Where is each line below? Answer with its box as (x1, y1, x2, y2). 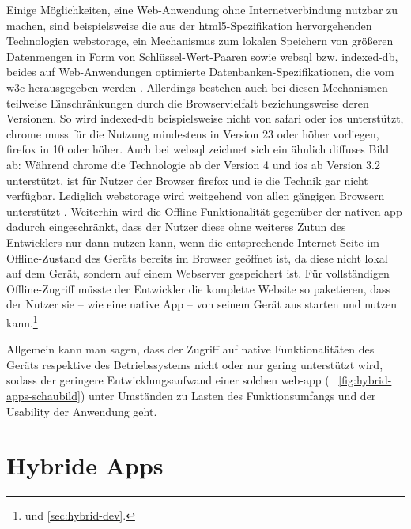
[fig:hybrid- (338, 372, 392, 388)
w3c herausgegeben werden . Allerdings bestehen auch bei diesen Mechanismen (6, 78, 388, 95)
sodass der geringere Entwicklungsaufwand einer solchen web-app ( (6, 372, 330, 388)
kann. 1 (6, 312, 38, 331)
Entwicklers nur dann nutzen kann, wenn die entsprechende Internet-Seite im (6, 233, 379, 250)
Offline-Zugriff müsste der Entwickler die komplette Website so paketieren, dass (6, 280, 391, 297)
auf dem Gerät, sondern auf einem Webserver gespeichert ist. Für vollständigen (6, 265, 390, 282)
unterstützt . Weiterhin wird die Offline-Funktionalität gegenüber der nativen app (6, 202, 402, 219)
